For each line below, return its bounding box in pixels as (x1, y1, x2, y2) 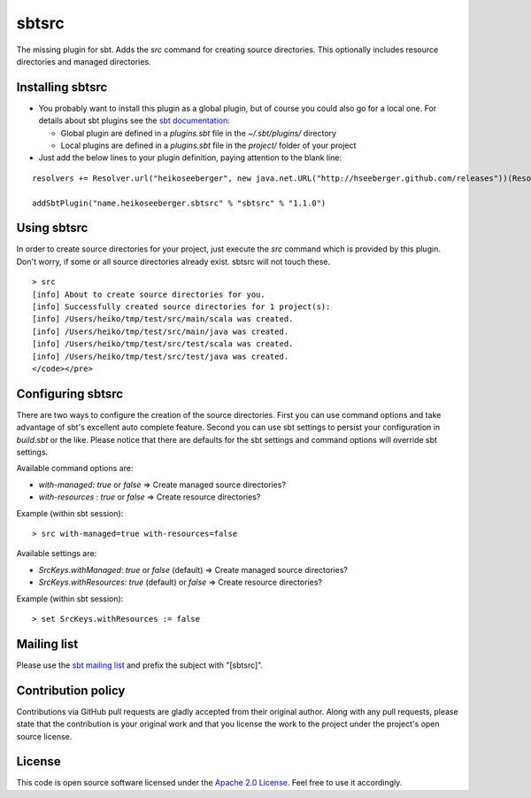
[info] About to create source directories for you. (32, 289, 265, 299)
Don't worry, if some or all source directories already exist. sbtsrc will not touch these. (16, 256, 331, 267)
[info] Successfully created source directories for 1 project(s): (32, 302, 331, 312)
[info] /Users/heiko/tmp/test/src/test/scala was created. (32, 339, 294, 349)
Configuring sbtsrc (16, 386, 124, 401)
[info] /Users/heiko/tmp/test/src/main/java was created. (32, 326, 289, 337)
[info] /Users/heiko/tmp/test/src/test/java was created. (32, 351, 289, 361)
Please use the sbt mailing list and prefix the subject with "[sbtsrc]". (16, 660, 264, 670)
